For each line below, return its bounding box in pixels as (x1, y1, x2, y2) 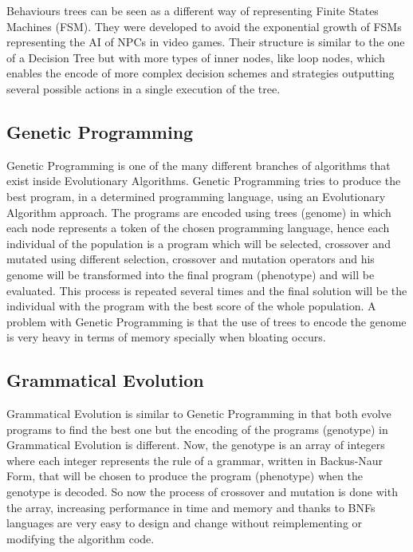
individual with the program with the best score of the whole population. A (6, 298, 376, 314)
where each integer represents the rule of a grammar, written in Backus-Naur (6, 451, 383, 468)
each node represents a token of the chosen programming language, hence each (6, 219, 390, 236)
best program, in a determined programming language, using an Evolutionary (6, 187, 386, 204)
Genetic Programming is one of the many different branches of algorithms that (6, 156, 391, 173)
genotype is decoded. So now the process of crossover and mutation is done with (6, 483, 398, 500)
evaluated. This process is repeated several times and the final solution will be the (6, 282, 407, 298)
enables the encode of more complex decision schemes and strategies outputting (6, 65, 395, 81)
